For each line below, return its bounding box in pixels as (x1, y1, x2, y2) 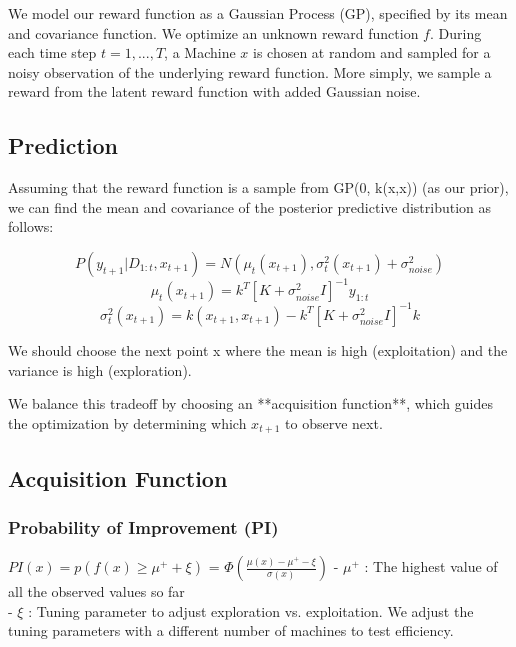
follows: (8, 216, 54, 237)
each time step (8, 42, 97, 63)
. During (429, 22, 482, 43)
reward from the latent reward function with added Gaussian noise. (8, 81, 421, 102)
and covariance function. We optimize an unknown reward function (8, 22, 419, 43)
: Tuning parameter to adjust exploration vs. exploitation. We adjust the (28, 600, 474, 621)
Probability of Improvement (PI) (8, 514, 279, 539)
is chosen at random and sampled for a (252, 42, 491, 63)
